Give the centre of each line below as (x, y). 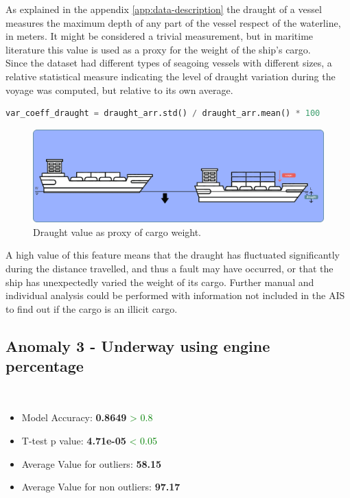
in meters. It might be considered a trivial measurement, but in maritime (160, 36)
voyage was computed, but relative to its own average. (119, 90)
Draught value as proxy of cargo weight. (117, 232)
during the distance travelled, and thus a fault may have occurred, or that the (170, 268)
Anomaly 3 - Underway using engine (138, 345)
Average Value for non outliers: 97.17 (101, 487)
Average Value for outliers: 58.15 (92, 463)
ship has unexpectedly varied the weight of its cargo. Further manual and (160, 282)
